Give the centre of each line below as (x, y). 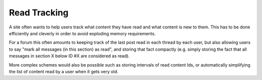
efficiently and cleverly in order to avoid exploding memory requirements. (82, 33)
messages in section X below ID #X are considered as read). (69, 56)
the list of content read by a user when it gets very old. (64, 71)
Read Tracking (39, 13)
